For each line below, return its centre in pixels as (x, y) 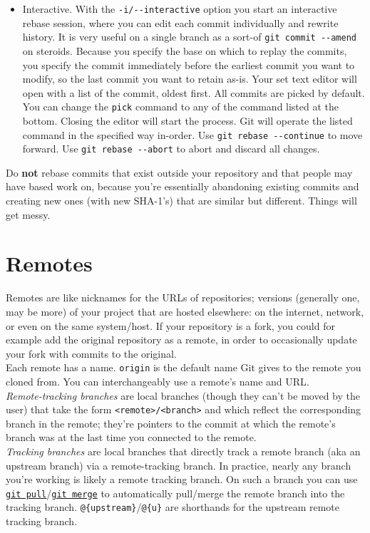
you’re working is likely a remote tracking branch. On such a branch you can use (182, 479)
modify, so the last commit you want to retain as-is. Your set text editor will (190, 79)
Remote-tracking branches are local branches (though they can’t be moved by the (183, 395)
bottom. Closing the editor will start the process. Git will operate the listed (187, 120)
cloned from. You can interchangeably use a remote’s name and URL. (158, 381)
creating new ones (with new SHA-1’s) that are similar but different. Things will (181, 201)
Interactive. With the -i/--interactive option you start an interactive (180, 9)
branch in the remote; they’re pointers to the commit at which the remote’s (171, 423)
